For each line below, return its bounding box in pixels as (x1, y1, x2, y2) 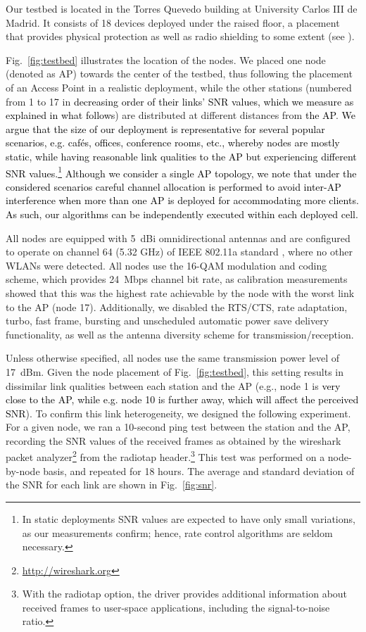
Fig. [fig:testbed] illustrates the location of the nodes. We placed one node (6, 52, 326, 67)
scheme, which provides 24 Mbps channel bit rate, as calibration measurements (6, 272, 348, 286)
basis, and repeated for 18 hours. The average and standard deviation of (43, 463, 355, 478)
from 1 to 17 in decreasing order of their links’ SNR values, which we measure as (6, 94, 354, 108)
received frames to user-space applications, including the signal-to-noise (22, 600, 330, 614)
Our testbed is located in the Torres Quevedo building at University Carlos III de (6, 1, 358, 15)
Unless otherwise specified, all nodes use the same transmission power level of (6, 350, 340, 365)
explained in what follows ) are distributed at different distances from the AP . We (6, 108, 355, 122)
